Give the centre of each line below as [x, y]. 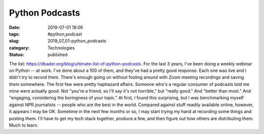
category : [19, 48]
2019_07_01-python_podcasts [77, 41]
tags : [14, 34]
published [58, 55]
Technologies [61, 48]
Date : [15, 27]
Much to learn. [24, 125]
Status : [17, 55]
